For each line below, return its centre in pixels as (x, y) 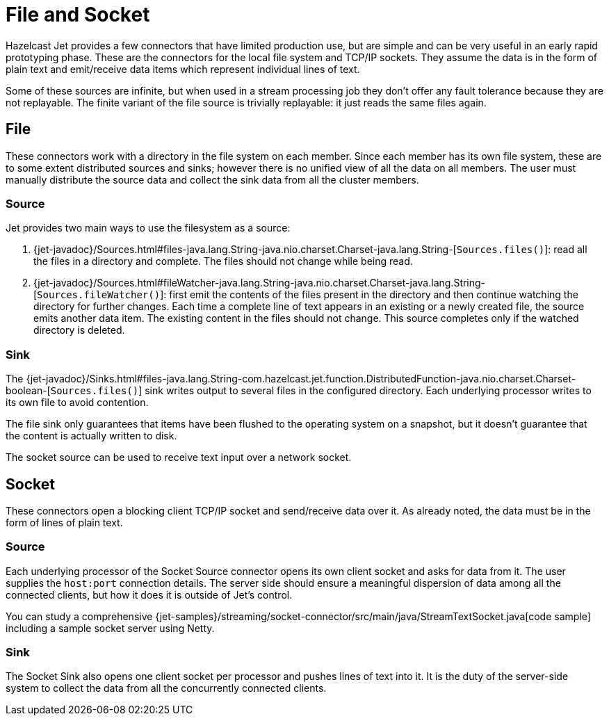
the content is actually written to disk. (91, 436)
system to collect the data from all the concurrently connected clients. (166, 688)
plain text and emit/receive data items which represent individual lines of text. (183, 69)
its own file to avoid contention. (77, 403)
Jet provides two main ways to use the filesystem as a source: (148, 228)
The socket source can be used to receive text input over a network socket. (179, 457)
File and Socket (78, 15)
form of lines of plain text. (64, 522)
